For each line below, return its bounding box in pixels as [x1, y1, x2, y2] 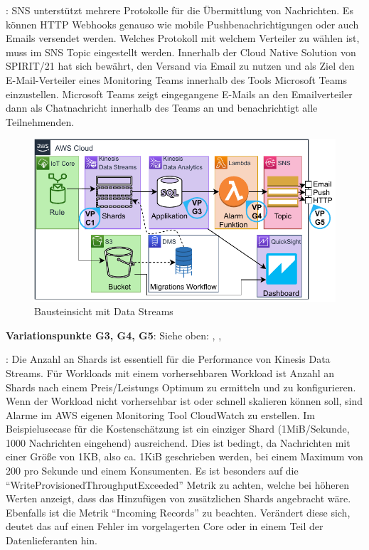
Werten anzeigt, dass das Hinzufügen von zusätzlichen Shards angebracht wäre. [6, 491, 351, 506]
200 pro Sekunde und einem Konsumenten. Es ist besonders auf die [6, 463, 299, 478]
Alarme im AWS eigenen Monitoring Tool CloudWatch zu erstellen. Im [6, 407, 315, 422]
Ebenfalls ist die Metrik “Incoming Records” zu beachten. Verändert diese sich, [6, 504, 351, 519]
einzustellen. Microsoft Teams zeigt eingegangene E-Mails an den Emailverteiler [6, 86, 353, 101]
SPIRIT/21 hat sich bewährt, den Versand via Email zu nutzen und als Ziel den [6, 58, 355, 73]
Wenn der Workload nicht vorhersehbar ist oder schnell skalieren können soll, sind [6, 393, 363, 408]
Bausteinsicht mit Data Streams [34, 304, 173, 319]
